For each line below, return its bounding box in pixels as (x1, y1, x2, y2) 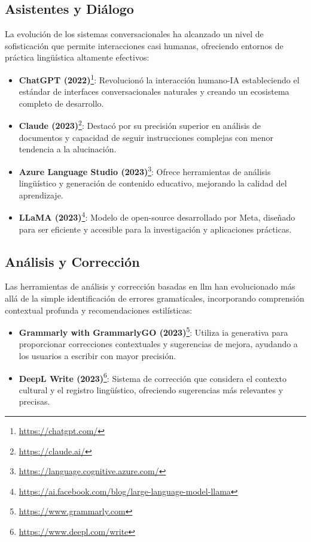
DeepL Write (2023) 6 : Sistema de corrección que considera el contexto (19, 370, 286, 384)
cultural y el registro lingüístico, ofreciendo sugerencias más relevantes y (19, 383, 283, 396)
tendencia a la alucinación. (19, 143, 117, 155)
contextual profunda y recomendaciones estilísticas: (5, 303, 193, 316)
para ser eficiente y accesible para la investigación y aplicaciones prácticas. (19, 222, 292, 235)
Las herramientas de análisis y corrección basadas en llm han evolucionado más (5, 280, 295, 293)
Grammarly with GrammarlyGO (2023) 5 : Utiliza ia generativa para (19, 324, 288, 338)
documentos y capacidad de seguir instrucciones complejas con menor (19, 131, 273, 143)
